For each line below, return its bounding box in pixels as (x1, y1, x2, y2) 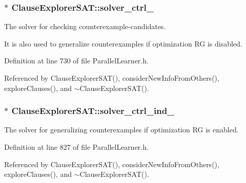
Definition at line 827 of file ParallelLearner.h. (4, 142, 149, 152)
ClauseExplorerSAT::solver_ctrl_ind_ (11, 104, 175, 117)
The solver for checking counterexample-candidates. (4, 21, 166, 32)
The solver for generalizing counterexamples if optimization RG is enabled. (4, 124, 239, 135)
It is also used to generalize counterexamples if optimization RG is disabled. (4, 38, 242, 49)
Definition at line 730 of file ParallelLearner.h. (4, 55, 149, 66)
